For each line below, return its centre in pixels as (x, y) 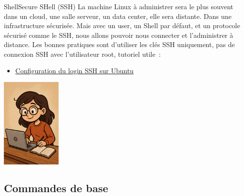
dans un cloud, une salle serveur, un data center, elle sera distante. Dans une (118, 16)
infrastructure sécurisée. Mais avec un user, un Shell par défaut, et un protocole (122, 25)
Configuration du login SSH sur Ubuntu (74, 70)
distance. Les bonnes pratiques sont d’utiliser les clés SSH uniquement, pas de (119, 44)
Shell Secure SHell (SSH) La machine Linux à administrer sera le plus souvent (119, 6)
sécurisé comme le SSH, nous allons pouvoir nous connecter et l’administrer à (119, 35)
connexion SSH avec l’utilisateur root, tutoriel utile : (82, 54)
